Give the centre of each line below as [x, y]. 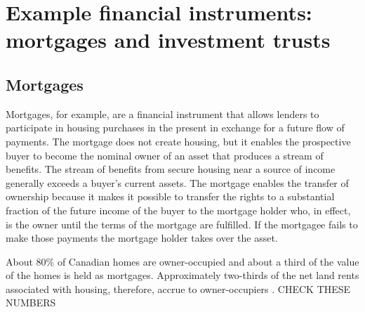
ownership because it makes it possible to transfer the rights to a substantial [170, 196]
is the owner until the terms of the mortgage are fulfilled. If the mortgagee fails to [182, 224]
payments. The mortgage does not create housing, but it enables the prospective [178, 141]
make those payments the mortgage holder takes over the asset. [142, 238]
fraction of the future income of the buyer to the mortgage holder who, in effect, [178, 210]
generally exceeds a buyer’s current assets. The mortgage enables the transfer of [177, 182]
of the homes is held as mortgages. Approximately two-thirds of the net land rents [182, 275]
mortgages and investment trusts [168, 40]
